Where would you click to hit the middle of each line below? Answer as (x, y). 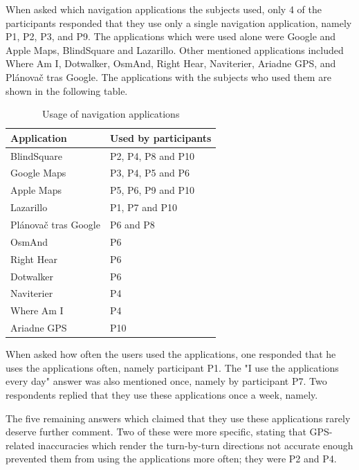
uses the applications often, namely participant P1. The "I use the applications (172, 367)
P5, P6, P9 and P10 (152, 190)
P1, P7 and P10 (143, 207)
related (20, 445)
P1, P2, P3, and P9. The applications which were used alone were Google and (171, 36)
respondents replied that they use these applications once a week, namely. (162, 394)
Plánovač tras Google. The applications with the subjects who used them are (168, 76)
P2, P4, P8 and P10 (152, 155)
